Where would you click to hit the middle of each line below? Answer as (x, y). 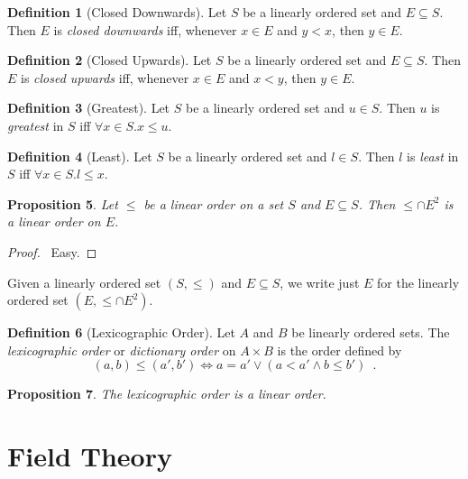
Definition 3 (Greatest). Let (89, 108)
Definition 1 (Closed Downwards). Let (117, 12)
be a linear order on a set (214, 203)
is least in (433, 156)
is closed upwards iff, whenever (105, 77)
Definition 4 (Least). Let (80, 156)
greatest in (36, 125)
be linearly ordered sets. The (371, 332)
